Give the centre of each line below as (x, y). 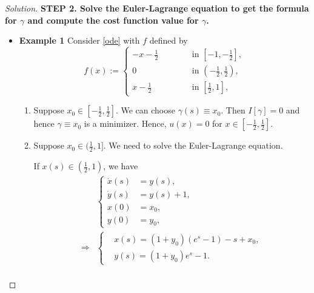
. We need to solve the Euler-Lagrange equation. (193, 145)
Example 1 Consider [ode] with (79, 40)
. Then (233, 110)
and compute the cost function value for (113, 20)
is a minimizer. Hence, (125, 123)
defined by (169, 40)
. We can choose (145, 110)
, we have (121, 166)
